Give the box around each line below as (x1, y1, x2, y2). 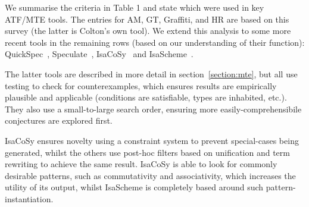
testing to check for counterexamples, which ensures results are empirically (5, 79, 277, 92)
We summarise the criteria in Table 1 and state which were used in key (5, 1, 264, 13)
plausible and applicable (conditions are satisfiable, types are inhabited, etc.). (5, 91, 287, 103)
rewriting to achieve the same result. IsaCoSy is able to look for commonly (5, 158, 277, 170)
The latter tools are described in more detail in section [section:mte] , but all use (5, 67, 298, 80)
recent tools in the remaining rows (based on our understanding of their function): (5, 36, 305, 48)
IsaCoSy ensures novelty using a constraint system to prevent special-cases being (5, 134, 299, 146)
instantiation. (5, 192, 54, 205)
